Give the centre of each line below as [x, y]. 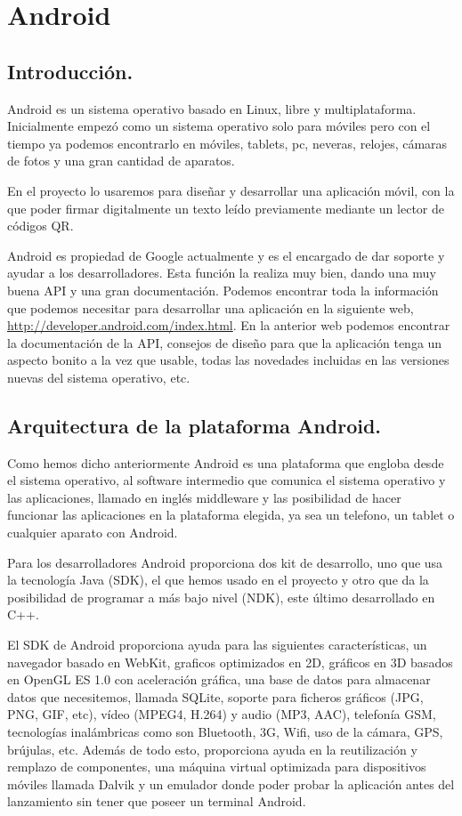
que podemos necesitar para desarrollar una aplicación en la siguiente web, [211, 307]
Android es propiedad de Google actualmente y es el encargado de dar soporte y [226, 255]
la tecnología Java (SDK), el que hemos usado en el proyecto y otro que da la [218, 580]
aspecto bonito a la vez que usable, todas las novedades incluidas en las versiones [228, 360]
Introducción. [70, 71]
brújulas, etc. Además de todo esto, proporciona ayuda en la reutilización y [212, 749]
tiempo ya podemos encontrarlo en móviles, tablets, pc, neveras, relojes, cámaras [227, 143]
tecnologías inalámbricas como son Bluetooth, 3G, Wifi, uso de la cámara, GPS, [225, 731]
